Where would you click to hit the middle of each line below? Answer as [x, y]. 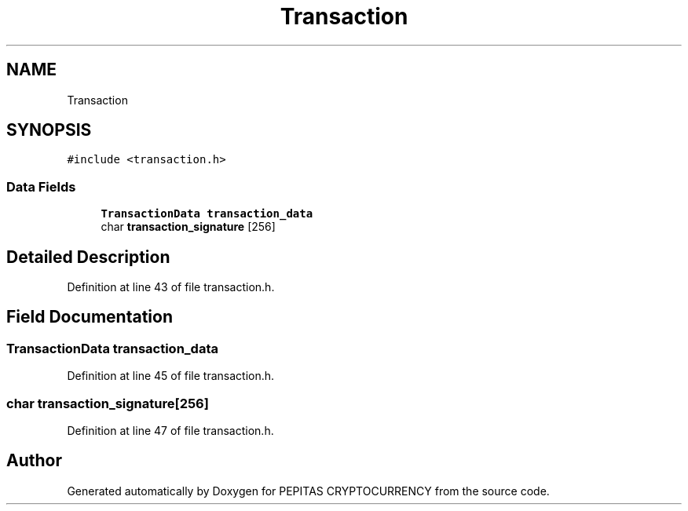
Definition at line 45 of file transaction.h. [171, 376]
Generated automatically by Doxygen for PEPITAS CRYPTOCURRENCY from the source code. [308, 491]
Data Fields [41, 186]
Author [34, 461]
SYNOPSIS [49, 130]
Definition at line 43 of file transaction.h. [171, 287]
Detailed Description [88, 257]
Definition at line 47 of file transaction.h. [170, 431]
